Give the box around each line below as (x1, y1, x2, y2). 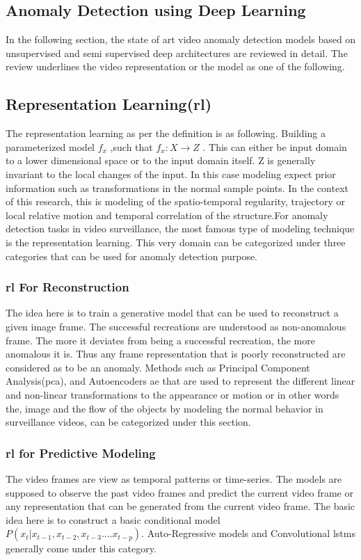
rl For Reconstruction (6, 278, 129, 296)
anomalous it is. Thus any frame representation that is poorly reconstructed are (6, 346, 346, 361)
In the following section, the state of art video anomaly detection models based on (6, 32, 356, 47)
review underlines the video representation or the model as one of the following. (6, 59, 345, 74)
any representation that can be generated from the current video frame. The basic (6, 499, 355, 513)
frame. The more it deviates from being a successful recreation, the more (6, 333, 315, 347)
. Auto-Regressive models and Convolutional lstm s (141, 526, 355, 541)
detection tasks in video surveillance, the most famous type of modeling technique (6, 221, 355, 236)
